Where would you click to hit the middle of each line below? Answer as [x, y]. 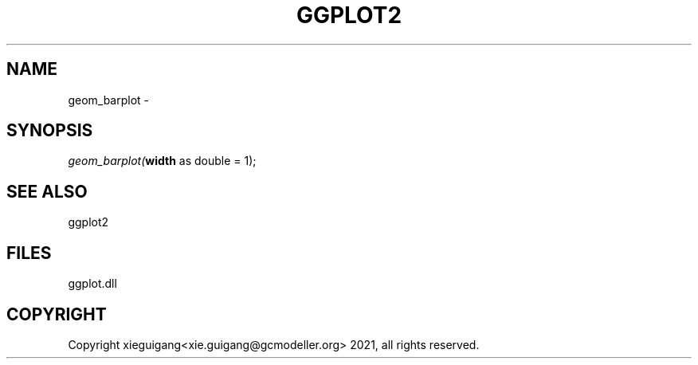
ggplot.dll [92, 284]
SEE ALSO [47, 191]
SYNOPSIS [50, 131]
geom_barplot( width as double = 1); [162, 161]
